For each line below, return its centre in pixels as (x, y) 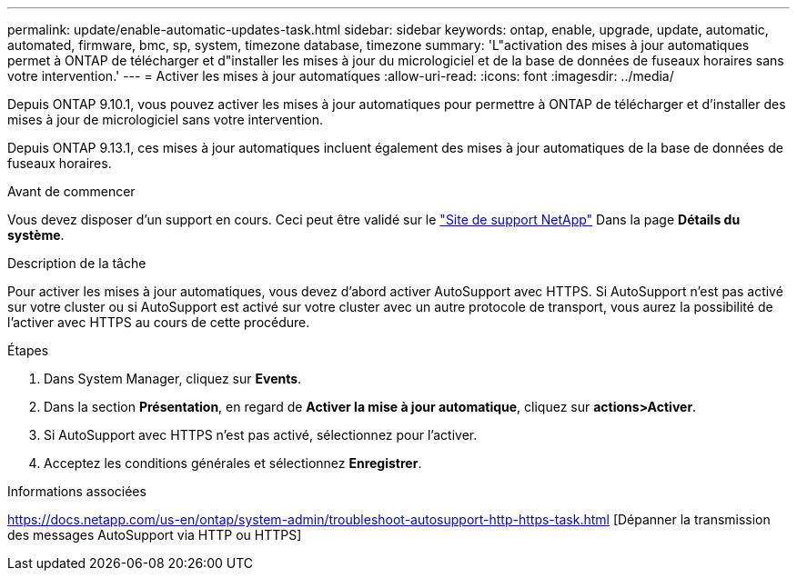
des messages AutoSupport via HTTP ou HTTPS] (155, 535)
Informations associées (77, 491)
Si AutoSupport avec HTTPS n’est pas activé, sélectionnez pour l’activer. (261, 435)
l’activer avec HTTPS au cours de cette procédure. (159, 322)
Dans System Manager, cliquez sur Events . (173, 379)
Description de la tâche (77, 263)
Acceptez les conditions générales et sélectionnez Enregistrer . (233, 463)
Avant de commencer (71, 191)
